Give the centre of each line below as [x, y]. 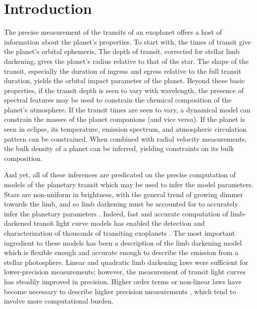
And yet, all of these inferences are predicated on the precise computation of [120, 175]
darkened [18, 223]
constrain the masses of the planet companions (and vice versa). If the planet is [125, 119]
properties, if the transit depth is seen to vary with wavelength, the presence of [124, 90]
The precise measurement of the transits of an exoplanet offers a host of [113, 32]
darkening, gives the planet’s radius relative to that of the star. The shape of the [127, 61]
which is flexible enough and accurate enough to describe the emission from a [121, 252]
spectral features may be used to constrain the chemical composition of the [118, 100]
